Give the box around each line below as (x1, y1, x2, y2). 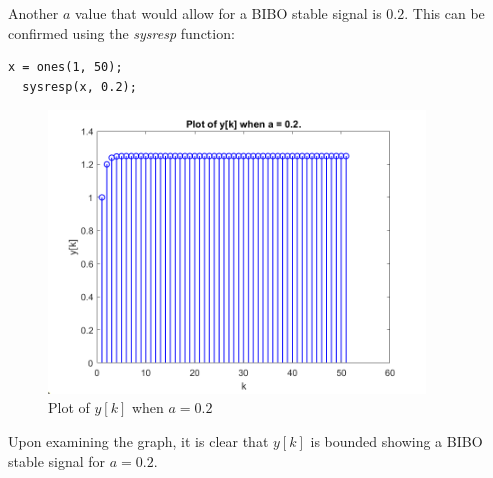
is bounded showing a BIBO (310, 431, 483, 452)
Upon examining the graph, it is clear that (8, 431, 269, 452)
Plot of (48, 397, 90, 418)
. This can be (404, 3, 485, 23)
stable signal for (8, 450, 106, 471)
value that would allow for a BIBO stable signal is (74, 3, 382, 23)
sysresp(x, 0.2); (22, 79, 137, 94)
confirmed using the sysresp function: (8, 22, 235, 43)
